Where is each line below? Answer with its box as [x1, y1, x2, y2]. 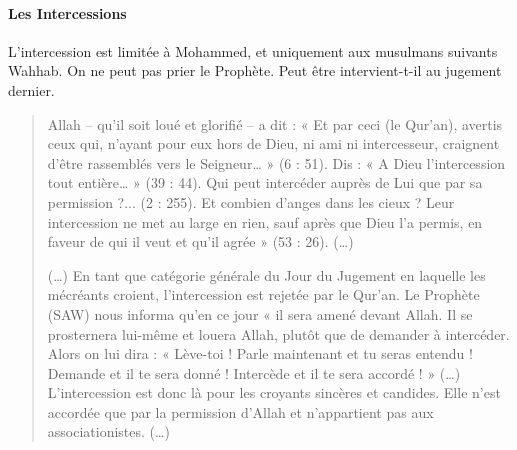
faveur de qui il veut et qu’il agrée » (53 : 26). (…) [47, 231, 354, 252]
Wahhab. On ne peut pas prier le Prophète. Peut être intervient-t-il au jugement [8, 60, 502, 81]
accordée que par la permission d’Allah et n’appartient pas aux [47, 401, 434, 422]
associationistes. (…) [47, 421, 170, 442]
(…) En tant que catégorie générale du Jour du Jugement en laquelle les [47, 264, 486, 285]
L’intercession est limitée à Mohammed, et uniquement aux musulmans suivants [8, 40, 498, 61]
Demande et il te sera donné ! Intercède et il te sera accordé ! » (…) [47, 362, 461, 383]
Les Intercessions [8, 2, 127, 23]
